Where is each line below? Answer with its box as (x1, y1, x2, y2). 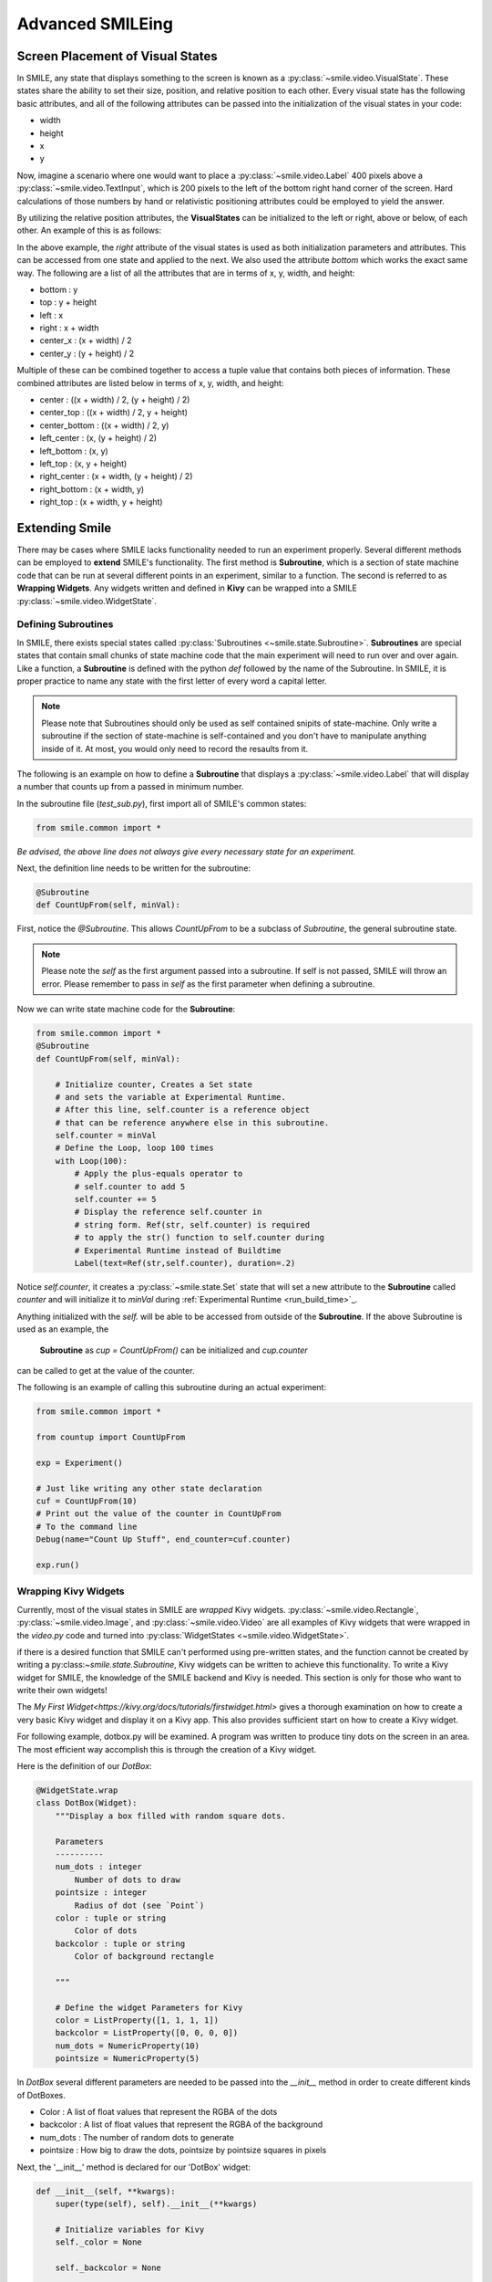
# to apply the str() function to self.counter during (74, 1232, 325, 1243)
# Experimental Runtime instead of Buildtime (74, 1245, 282, 1255)
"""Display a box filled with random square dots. (55, 1810, 286, 1821)
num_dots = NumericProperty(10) (55, 2040, 200, 2051)
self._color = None (55, 2237, 143, 2247)
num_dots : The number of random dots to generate (39, 2131, 234, 2142)
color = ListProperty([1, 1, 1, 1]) (55, 2015, 219, 2026)
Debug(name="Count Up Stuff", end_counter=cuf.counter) (36, 1534, 292, 1544)
